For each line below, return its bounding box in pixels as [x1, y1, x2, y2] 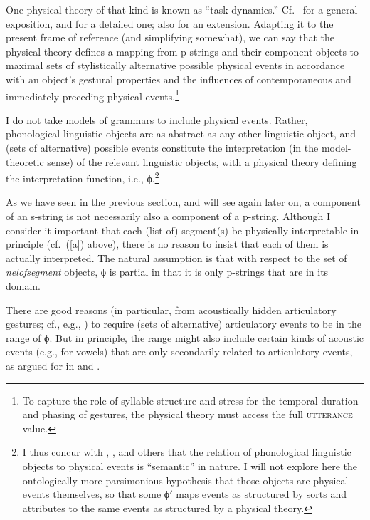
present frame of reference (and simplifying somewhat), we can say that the [6, 30, 335, 45]
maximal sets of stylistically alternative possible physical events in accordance [6, 58, 345, 73]
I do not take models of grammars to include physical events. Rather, [6, 112, 308, 127]
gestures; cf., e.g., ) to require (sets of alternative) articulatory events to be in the [6, 316, 361, 331]
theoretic [6, 154, 44, 169]
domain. [6, 279, 41, 293]
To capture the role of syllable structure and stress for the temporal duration [22, 392, 359, 407]
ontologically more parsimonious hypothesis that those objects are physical [22, 472, 349, 487]
